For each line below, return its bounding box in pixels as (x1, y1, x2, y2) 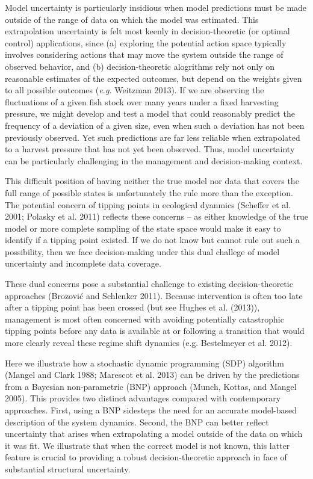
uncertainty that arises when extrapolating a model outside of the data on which (5, 427, 303, 440)
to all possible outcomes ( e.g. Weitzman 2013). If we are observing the (5, 84, 264, 96)
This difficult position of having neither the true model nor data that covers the (5, 175, 299, 187)
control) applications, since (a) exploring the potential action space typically (5, 36, 287, 49)
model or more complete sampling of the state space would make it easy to (5, 221, 281, 234)
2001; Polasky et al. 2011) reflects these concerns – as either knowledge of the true (5, 210, 308, 223)
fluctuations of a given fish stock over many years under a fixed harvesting (5, 95, 279, 108)
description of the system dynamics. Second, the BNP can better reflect (5, 415, 269, 428)
